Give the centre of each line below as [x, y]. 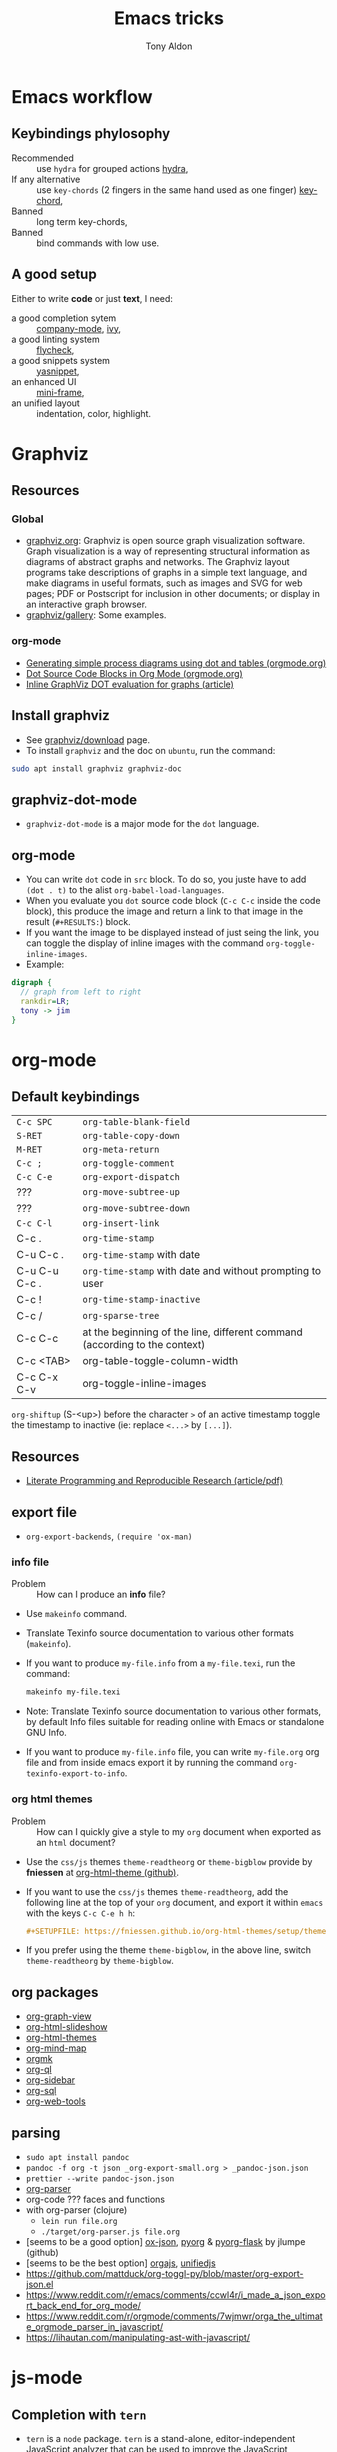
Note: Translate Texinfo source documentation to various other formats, [173, 1711]
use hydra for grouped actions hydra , [112, 168]
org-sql [41, 2091]
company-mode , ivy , [78, 328]
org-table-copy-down [131, 1136]
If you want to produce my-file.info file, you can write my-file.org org [172, 1752]
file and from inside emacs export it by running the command [151, 1763]
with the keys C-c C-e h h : [80, 1913]
